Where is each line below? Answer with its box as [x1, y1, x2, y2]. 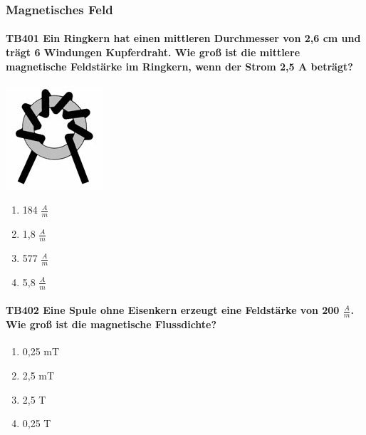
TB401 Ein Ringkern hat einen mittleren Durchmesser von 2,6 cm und [6, 31, 361, 46]
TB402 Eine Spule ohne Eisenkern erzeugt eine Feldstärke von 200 [6, 303, 340, 318]
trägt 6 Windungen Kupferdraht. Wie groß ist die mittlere [6, 45, 300, 60]
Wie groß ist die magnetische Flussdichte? [6, 317, 217, 332]
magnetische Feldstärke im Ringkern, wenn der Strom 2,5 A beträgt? [6, 58, 353, 73]
